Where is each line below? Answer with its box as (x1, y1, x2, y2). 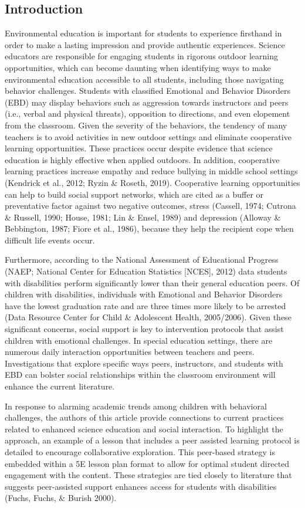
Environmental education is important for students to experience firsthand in (5, 27, 282, 39)
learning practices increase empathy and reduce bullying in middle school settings (5, 165, 298, 177)
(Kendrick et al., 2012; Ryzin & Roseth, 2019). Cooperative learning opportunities (5, 176, 300, 188)
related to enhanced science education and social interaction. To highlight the (5, 422, 283, 435)
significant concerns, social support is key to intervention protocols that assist (5, 323, 284, 335)
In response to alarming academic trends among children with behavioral (5, 399, 267, 412)
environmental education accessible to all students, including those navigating (5, 73, 284, 85)
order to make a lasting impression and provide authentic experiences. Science (5, 38, 285, 50)
